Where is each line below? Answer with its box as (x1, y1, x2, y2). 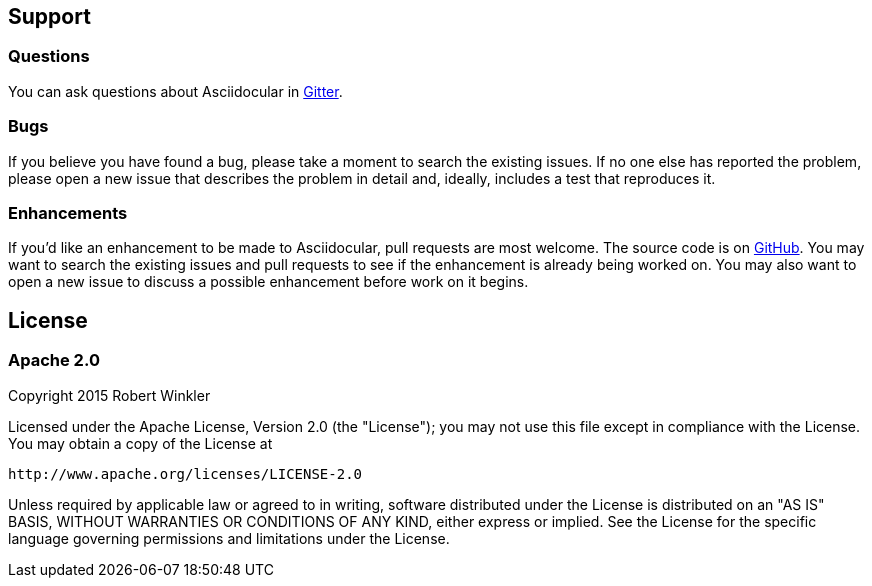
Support (8, 4, 91, 29)
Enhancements (8, 202, 128, 223)
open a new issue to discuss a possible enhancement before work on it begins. (8, 273, 529, 291)
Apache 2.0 (8, 350, 100, 371)
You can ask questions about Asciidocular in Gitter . (8, 82, 343, 100)
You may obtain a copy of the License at (8, 434, 273, 452)
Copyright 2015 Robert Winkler (8, 386, 211, 404)
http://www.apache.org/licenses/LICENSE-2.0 (8, 465, 363, 482)
